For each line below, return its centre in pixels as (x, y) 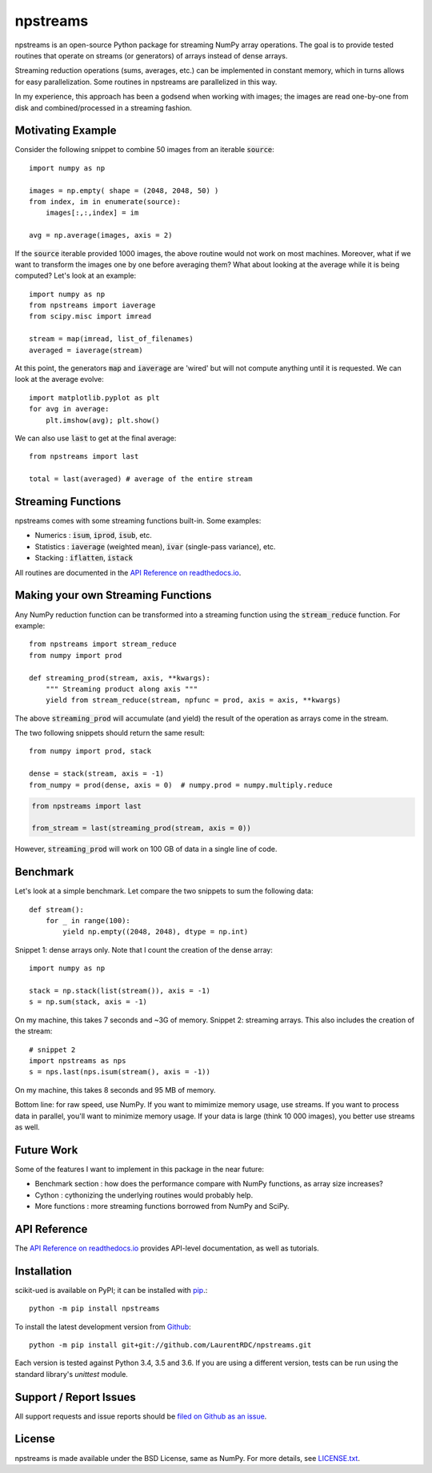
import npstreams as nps (78, 1060)
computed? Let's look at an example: (75, 275)
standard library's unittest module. (71, 1374)
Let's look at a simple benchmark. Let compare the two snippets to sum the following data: (164, 891)
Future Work (46, 1150)
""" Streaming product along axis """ (122, 689)
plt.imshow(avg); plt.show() (102, 420)
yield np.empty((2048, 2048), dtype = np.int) (156, 932)
